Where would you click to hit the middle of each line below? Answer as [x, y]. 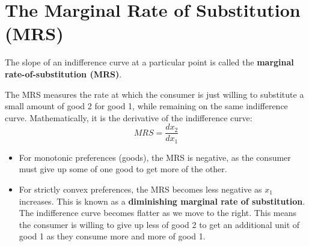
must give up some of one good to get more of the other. [123, 169]
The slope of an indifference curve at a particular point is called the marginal [149, 62]
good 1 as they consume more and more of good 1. [112, 236]
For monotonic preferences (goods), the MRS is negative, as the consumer [155, 157]
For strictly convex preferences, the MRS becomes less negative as [140, 189]
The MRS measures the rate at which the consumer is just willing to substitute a [154, 94]
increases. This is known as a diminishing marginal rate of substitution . [162, 201]
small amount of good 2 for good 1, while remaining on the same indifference [146, 106]
